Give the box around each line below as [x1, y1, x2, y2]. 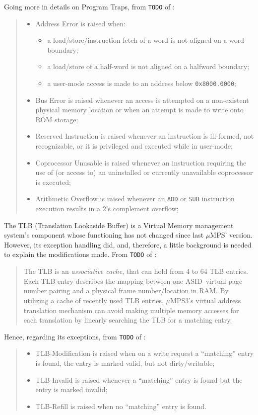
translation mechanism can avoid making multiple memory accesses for [23, 305, 239, 315]
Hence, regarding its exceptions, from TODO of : [4, 331, 146, 341]
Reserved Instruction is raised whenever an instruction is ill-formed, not [35, 131, 254, 141]
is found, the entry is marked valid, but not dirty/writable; [35, 357, 215, 368]
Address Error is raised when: [35, 18, 126, 28]
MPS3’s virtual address [170, 295, 241, 305]
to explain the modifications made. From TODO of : [4, 249, 157, 259]
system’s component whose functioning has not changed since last [4, 230, 204, 240]
